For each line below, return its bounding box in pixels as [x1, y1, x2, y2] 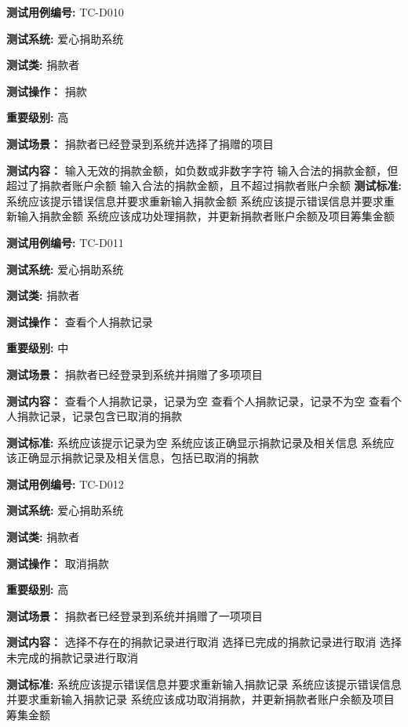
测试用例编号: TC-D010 [6, 4, 124, 20]
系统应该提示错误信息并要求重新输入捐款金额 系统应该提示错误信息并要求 [6, 192, 384, 209]
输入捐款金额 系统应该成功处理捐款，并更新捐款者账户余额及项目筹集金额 [16, 208, 395, 224]
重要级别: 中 [6, 340, 69, 356]
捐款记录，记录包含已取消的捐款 [16, 408, 182, 424]
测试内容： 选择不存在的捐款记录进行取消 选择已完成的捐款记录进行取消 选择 [6, 634, 402, 650]
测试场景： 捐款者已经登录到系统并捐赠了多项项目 [6, 365, 263, 382]
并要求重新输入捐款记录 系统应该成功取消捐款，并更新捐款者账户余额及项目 [6, 691, 395, 707]
